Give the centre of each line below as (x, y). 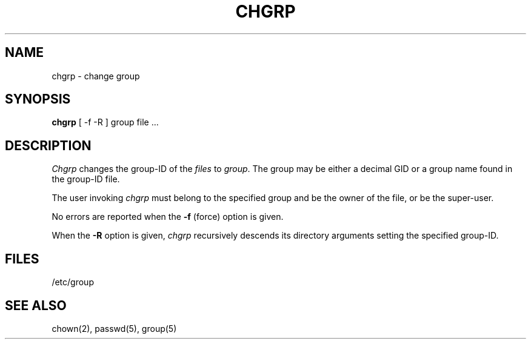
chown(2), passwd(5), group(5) (114, 328)
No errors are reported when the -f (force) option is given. (168, 217)
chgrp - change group (96, 76)
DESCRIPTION (48, 145)
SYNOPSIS (38, 99)
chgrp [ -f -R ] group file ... (105, 122)
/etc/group (73, 282)
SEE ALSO (36, 305)
